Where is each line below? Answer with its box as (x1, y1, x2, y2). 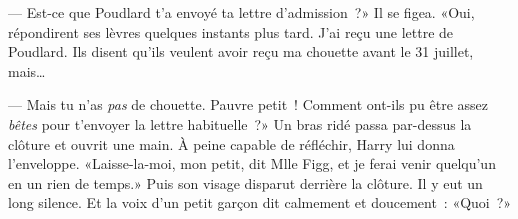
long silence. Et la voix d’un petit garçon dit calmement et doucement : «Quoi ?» (8, 192, 512, 213)
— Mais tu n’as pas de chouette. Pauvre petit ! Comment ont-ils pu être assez (8, 94, 488, 115)
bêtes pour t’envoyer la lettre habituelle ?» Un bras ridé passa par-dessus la (8, 113, 472, 134)
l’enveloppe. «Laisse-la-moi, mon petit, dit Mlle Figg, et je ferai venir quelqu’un (8, 153, 496, 174)
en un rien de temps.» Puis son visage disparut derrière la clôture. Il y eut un (8, 172, 483, 193)
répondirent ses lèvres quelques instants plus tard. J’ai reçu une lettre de (8, 21, 454, 42)
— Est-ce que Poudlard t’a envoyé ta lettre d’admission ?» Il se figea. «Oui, (8, 2, 475, 22)
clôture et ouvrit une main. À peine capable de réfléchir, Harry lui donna (8, 133, 455, 154)
